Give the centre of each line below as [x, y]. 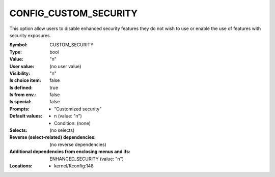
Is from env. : [23, 95]
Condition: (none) [73, 123]
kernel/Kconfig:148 [74, 166]
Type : [16, 52]
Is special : [20, 102]
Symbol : [19, 45]
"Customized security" [78, 109]
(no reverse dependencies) [78, 144]
